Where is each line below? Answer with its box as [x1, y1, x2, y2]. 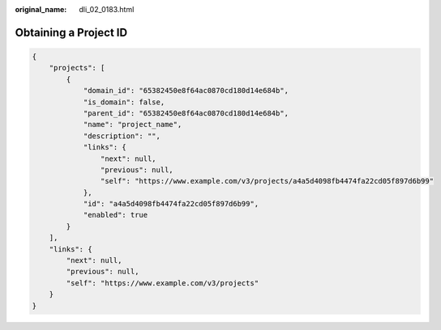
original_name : [15, 5, 67, 14]
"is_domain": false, [83, 97, 165, 107]
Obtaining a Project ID [15, 25, 128, 40]
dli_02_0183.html [79, 5, 135, 14]
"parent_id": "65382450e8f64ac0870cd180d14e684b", [83, 108, 289, 117]
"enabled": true [83, 210, 148, 220]
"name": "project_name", [83, 120, 182, 129]
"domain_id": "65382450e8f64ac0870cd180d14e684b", [83, 86, 289, 95]
